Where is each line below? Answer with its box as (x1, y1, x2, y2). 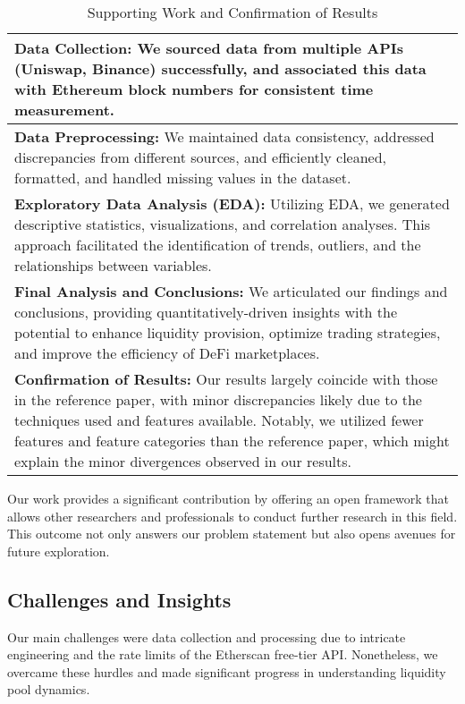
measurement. (14, 99, 114, 120)
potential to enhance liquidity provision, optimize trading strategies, (14, 322, 441, 343)
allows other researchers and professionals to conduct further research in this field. (7, 506, 458, 525)
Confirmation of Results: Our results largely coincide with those (14, 369, 438, 389)
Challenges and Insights (7, 585, 232, 613)
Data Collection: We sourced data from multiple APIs (14, 38, 404, 58)
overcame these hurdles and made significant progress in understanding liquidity (7, 662, 446, 681)
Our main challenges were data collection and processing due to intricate (7, 627, 406, 646)
